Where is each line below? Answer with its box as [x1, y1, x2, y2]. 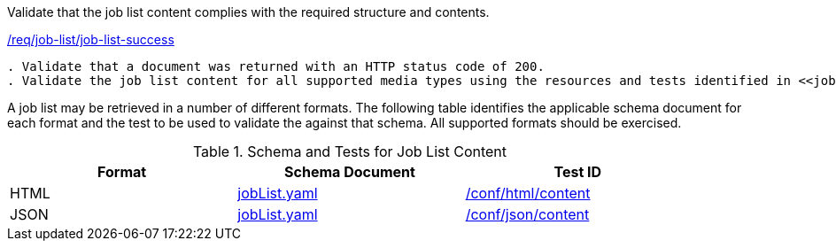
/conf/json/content [465, 205, 590, 223]
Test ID [553, 163, 602, 181]
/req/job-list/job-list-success [7, 32, 174, 47]
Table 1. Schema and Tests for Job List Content [192, 143, 507, 160]
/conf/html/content [465, 184, 591, 202]
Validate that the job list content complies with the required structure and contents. [7, 4, 490, 19]
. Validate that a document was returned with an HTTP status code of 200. [7, 59, 545, 74]
